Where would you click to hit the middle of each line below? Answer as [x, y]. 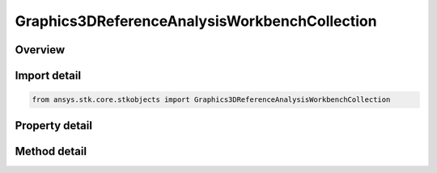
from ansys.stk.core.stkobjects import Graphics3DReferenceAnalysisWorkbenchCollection [211, 100]
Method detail [51, 151]
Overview [40, 50]
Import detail [48, 76]
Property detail [54, 125]
